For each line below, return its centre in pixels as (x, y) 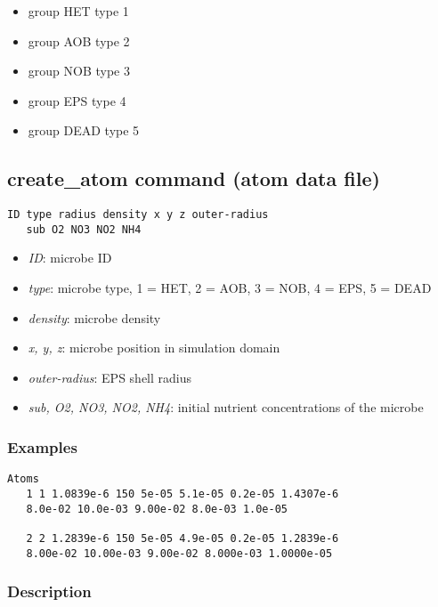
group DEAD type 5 (84, 130)
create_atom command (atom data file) (194, 178)
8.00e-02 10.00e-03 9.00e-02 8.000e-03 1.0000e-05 (179, 553)
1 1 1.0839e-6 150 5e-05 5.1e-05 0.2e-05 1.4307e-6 (182, 494)
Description (49, 591)
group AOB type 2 (79, 40)
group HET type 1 (78, 11)
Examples (42, 446)
